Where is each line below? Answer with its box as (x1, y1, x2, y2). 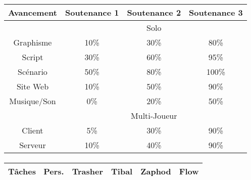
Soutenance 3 (189, 6, 243, 18)
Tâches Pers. (8, 165, 64, 177)
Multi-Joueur (131, 109, 177, 121)
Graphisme (13, 36, 52, 48)
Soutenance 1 (65, 6, 119, 18)
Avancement (8, 6, 57, 18)
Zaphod (140, 165, 171, 177)
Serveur (19, 139, 46, 151)
